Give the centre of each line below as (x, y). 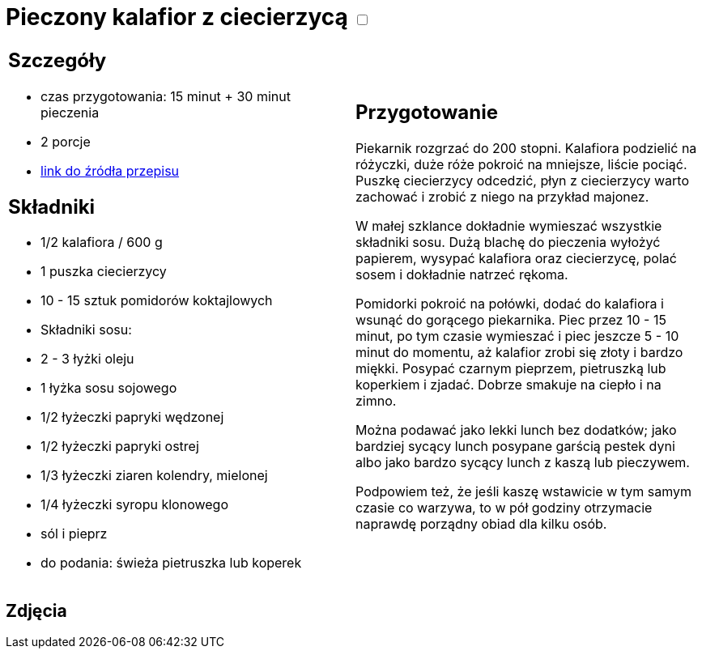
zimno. (376, 401)
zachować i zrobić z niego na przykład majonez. (502, 197)
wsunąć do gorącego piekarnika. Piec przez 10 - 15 (511, 320)
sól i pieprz (74, 534)
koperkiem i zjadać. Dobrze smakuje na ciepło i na (508, 385)
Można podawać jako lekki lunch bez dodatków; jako (516, 430)
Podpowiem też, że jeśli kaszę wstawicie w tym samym (524, 492)
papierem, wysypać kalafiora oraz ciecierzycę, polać (516, 259)
